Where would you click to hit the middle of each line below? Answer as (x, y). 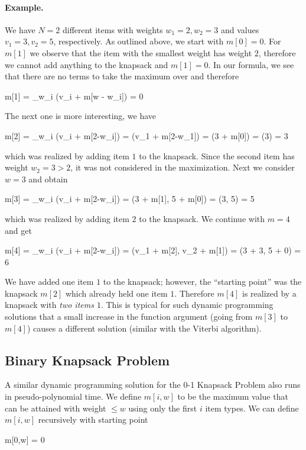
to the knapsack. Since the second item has (217, 155)
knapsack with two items (49, 305)
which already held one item (116, 293)
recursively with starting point (93, 420)
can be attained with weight (56, 408)
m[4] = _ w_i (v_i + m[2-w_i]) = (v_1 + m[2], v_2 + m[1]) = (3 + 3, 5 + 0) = (153, 250)
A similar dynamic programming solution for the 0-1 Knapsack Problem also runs (153, 385)
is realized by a (269, 293)
